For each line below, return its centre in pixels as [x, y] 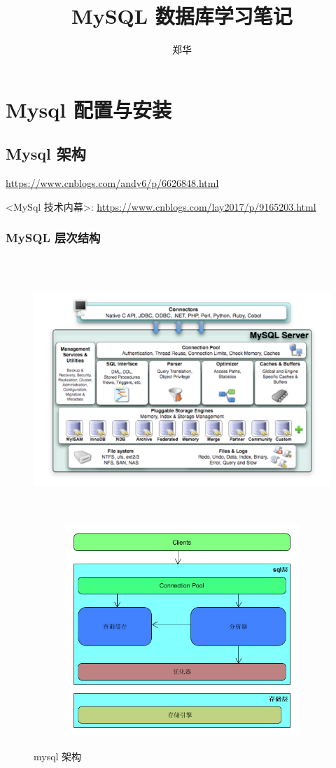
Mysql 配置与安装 [89, 109]
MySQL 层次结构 [53, 238]
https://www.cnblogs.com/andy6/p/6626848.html [112, 183]
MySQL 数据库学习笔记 [182, 16]
